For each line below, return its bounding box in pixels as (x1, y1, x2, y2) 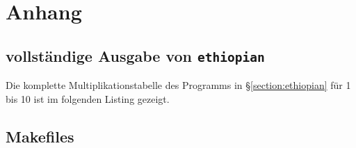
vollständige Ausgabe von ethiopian (6, 44, 265, 66)
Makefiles (6, 125, 74, 147)
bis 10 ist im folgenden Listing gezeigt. (6, 91, 170, 106)
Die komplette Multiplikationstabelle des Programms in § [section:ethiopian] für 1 (6, 78, 351, 92)
